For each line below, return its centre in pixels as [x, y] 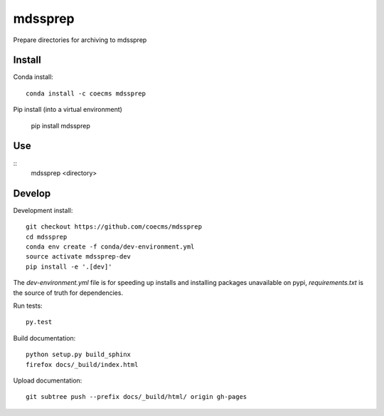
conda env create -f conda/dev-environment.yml [110, 247]
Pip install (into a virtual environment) [68, 110]
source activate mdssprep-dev [79, 257]
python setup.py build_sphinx [79, 355]
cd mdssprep [47, 236]
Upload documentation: [48, 380]
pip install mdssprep [60, 125]
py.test [39, 322]
